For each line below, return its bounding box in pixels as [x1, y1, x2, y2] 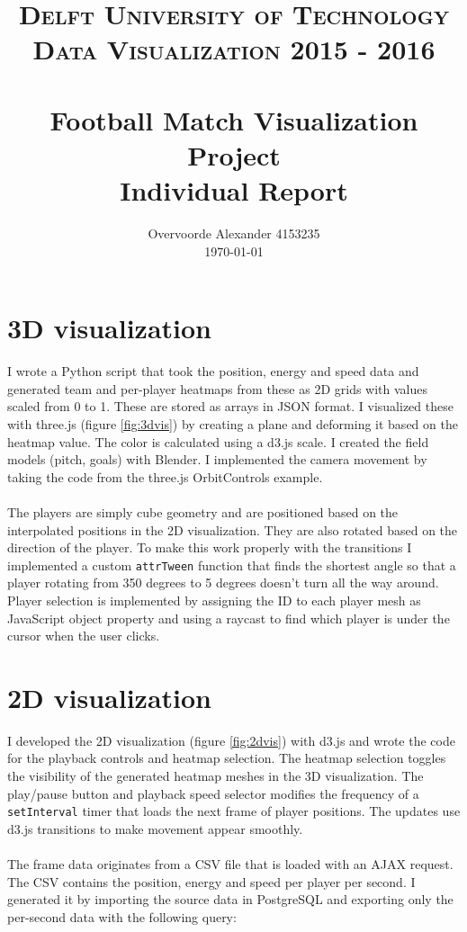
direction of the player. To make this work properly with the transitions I [7, 538, 412, 557]
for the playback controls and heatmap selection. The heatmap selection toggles [7, 748, 446, 767]
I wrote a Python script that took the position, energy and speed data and [7, 362, 419, 381]
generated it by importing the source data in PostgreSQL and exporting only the [7, 890, 454, 909]
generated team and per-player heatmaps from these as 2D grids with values [7, 379, 428, 398]
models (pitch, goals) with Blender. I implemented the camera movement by [7, 450, 427, 469]
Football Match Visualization [49, 101, 418, 138]
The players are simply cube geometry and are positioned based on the [7, 502, 399, 521]
